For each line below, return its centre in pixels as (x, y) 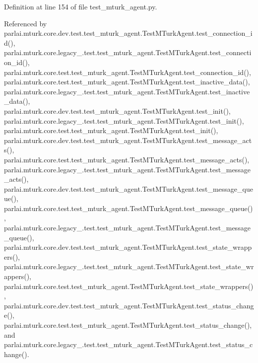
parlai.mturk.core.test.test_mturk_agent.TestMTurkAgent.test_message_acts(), (127, 159)
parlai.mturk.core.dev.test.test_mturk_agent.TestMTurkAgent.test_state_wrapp (128, 247)
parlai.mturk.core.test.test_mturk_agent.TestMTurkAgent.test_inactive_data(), (127, 82)
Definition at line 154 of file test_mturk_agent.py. (81, 6)
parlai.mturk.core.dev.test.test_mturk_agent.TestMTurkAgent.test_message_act (128, 140)
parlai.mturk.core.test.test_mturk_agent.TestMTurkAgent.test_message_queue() (129, 208)
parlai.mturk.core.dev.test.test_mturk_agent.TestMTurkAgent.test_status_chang (129, 305)
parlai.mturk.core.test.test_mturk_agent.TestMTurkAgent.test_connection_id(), (128, 72)
